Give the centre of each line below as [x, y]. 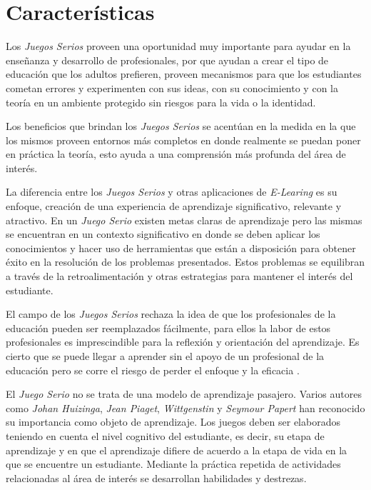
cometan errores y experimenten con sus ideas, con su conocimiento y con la [172, 87]
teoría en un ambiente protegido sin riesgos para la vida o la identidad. [161, 102]
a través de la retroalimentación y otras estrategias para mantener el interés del [179, 276]
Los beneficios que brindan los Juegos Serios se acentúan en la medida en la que [181, 126]
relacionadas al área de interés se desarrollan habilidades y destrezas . [156, 477]
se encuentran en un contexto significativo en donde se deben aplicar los [163, 234]
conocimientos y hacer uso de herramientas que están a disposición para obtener [181, 247]
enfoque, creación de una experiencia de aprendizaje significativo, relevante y [174, 206]
